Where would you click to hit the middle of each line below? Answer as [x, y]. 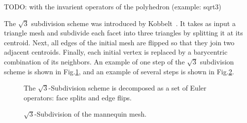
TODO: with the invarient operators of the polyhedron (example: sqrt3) [113, 6]
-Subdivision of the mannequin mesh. [90, 114]
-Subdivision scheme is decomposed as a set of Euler [127, 88]
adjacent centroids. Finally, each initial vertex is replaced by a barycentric [116, 52]
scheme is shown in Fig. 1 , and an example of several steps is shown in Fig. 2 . [119, 71]
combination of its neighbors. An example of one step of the [94, 61]
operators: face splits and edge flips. [78, 97]
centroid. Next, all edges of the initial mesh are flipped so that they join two [119, 42]
